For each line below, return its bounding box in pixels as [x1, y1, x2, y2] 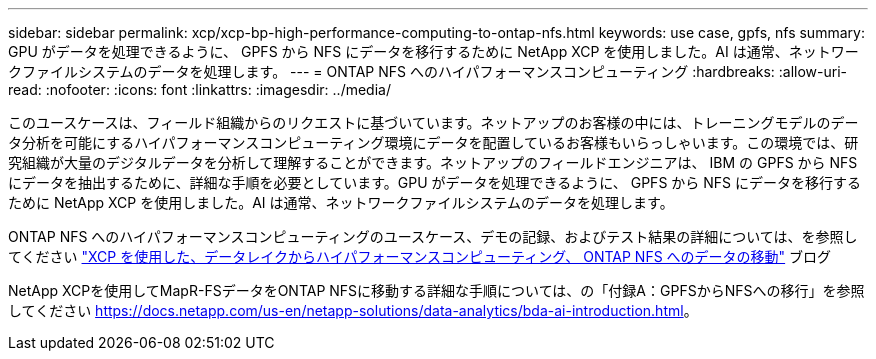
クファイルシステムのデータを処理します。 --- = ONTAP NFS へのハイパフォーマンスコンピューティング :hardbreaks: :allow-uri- [8, 63, 848, 80]
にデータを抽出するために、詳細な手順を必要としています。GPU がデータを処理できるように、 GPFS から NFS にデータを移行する [8, 174, 861, 191]
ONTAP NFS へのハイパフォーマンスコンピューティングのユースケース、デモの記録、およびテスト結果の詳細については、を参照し [8, 228, 858, 245]
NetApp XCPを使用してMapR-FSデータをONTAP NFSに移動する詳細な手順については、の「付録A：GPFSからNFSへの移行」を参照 [8, 282, 865, 299]
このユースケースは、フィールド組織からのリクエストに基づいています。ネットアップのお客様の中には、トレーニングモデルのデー [8, 114, 859, 131]
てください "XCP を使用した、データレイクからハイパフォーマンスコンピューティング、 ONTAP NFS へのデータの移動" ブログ [8, 248, 832, 265]
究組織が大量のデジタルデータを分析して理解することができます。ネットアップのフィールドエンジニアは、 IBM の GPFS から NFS [8, 154, 858, 171]
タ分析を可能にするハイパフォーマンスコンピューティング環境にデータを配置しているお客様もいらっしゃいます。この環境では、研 [8, 134, 859, 151]
